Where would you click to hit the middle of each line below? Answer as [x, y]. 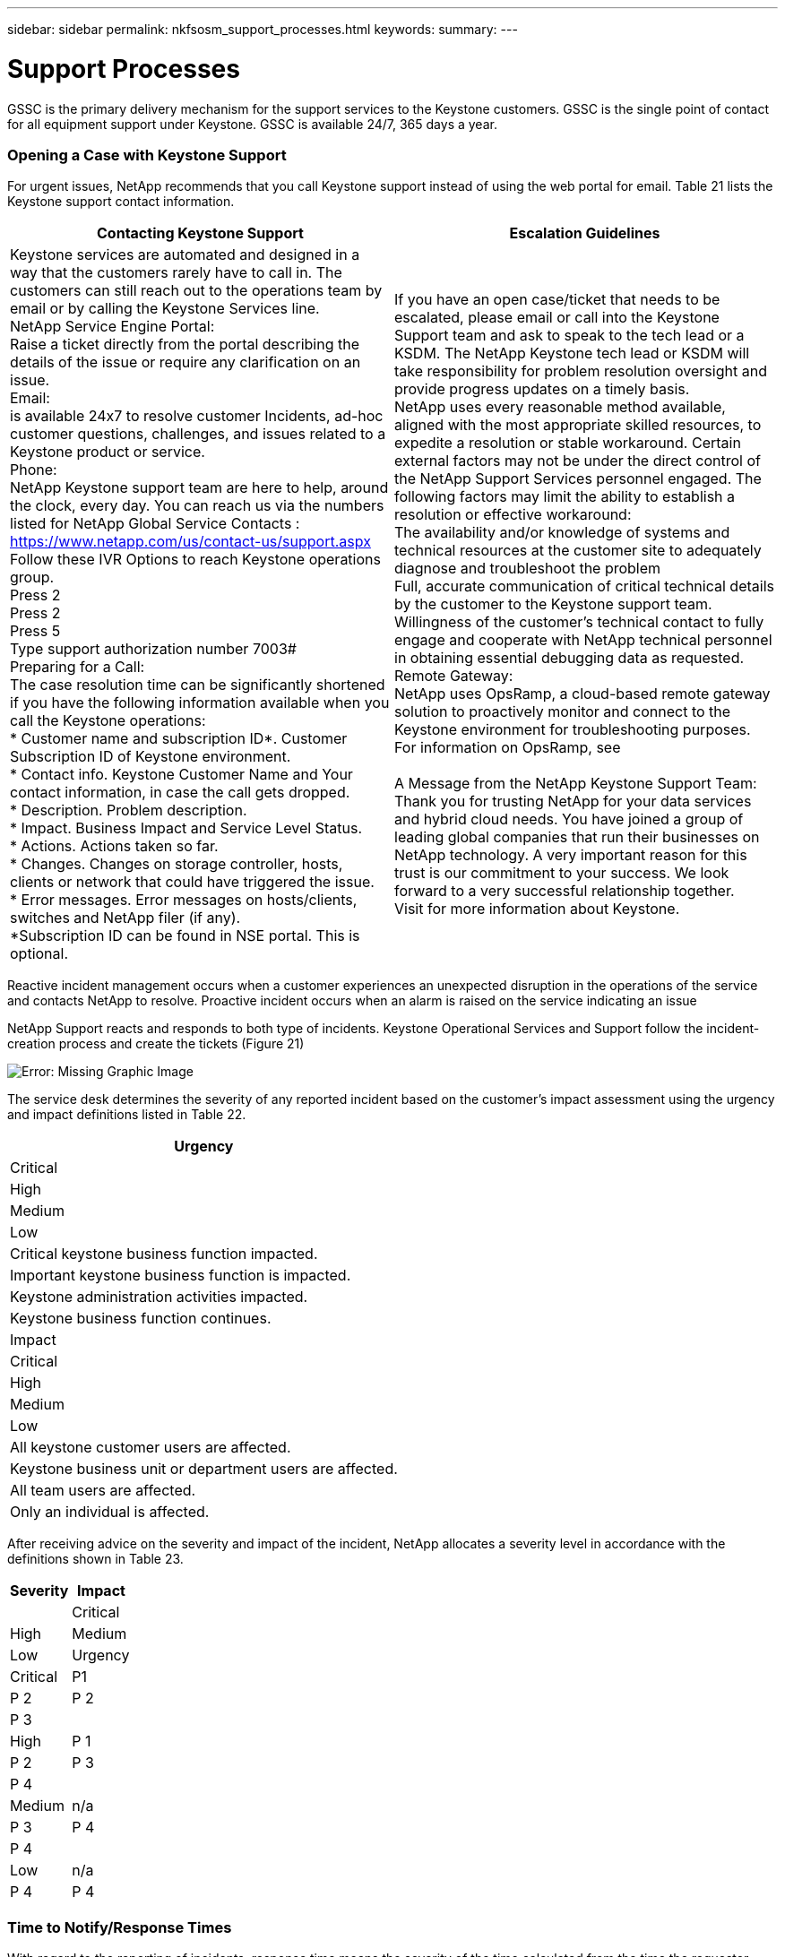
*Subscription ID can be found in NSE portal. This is [185, 936]
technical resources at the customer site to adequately [578, 551]
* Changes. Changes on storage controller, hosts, [177, 864]
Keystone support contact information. [121, 202]
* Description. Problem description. [129, 810]
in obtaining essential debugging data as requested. [569, 658]
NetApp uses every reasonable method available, [560, 407]
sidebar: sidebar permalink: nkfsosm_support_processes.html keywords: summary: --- [263, 29]
